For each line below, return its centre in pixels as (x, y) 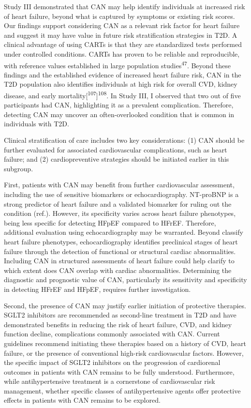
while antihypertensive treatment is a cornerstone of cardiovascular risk (110, 381)
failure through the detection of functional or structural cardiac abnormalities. (120, 251)
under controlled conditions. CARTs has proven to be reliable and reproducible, (122, 53)
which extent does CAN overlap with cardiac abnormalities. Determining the (118, 270)
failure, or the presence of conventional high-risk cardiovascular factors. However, (124, 353)
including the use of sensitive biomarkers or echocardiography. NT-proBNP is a (121, 194)
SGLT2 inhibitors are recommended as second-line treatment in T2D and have (120, 315)
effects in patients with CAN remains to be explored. (82, 400)
